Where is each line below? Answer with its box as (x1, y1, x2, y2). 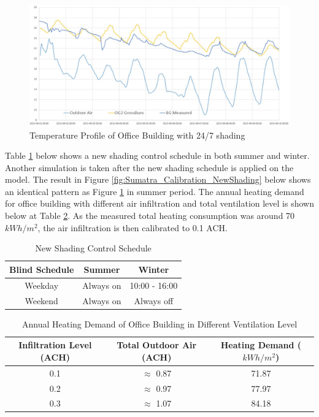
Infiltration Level (18, 339, 92, 351)
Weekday (25, 278, 59, 291)
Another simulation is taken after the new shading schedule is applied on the (5, 161, 294, 174)
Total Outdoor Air (117, 339, 197, 351)
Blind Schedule (9, 262, 74, 275)
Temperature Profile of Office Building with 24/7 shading (29, 128, 245, 141)
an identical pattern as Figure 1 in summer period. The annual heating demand (5, 185, 304, 197)
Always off (134, 294, 174, 307)
